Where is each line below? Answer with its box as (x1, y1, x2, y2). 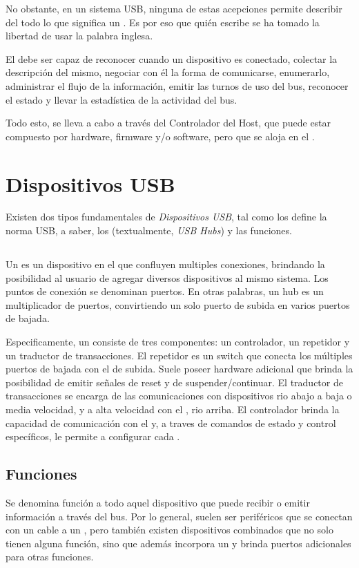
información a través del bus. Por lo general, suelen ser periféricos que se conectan (6, 509, 353, 523)
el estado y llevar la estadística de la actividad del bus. (6, 92, 237, 106)
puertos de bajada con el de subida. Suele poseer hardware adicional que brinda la (6, 361, 353, 376)
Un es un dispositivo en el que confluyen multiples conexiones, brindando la (6, 257, 325, 272)
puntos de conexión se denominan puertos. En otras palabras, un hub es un (6, 284, 324, 299)
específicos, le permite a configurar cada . (6, 429, 180, 444)
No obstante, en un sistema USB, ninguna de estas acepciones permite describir (6, 1, 342, 15)
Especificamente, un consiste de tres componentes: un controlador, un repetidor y (6, 334, 350, 349)
